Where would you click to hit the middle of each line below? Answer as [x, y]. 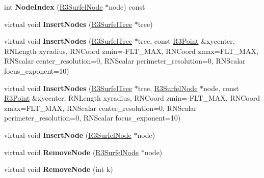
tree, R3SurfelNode [168, 88]
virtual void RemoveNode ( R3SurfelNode [71, 152]
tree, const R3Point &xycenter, [186, 41]
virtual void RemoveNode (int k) [59, 169]
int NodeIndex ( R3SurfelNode [54, 7]
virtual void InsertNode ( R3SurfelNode [68, 135]
